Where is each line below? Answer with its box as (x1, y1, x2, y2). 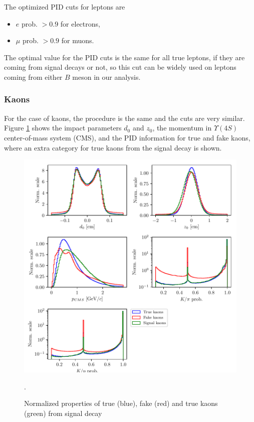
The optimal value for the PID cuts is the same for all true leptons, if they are (4, 52, 245, 62)
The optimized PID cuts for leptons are (4, 2, 125, 12)
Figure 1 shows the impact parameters (4, 122, 122, 133)
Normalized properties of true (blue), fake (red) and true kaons (24, 398, 218, 408)
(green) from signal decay (24, 407, 102, 418)
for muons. (61, 35, 94, 46)
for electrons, (60, 18, 100, 29)
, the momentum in (152, 122, 212, 133)
